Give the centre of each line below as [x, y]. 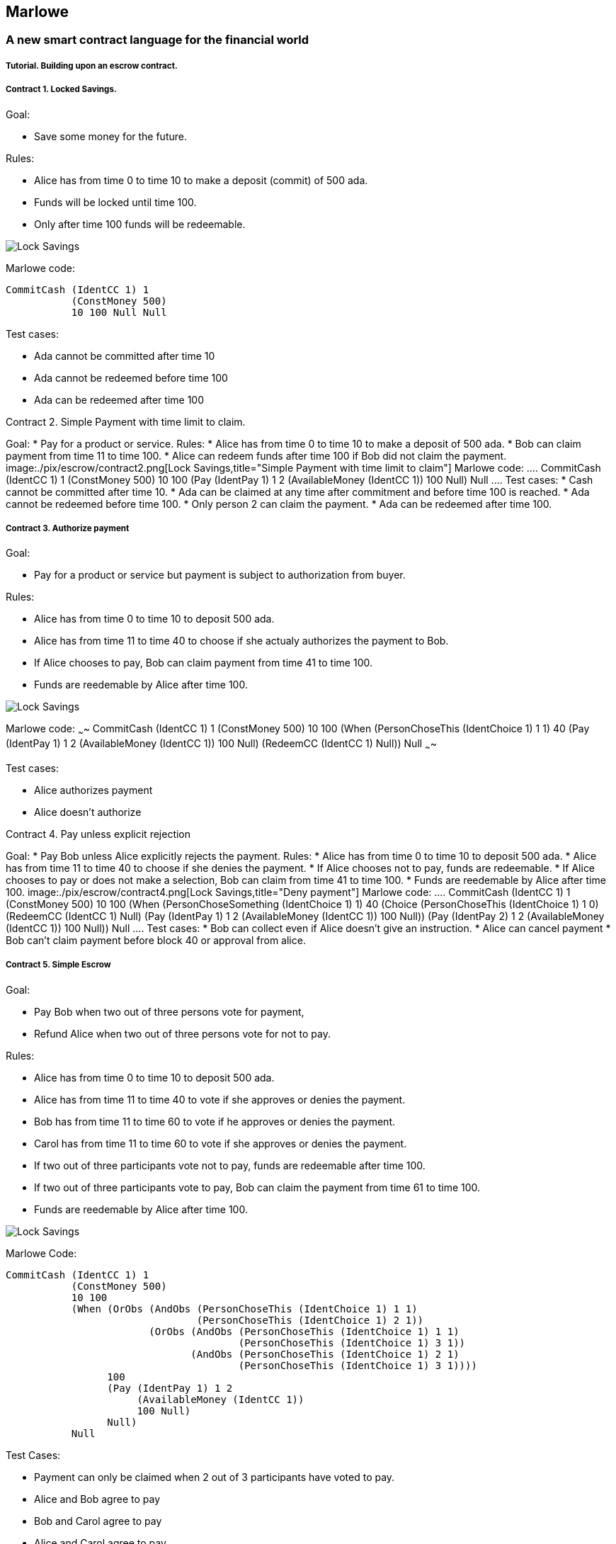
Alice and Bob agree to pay [97, 1499]
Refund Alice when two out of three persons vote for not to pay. [182, 1033]
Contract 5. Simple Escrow [58, 965]
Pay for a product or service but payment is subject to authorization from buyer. [220, 575]
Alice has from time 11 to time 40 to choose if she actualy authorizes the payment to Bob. [241, 641]
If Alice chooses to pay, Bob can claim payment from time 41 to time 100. [203, 663]
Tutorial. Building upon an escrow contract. [92, 66]
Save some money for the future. [110, 136]
